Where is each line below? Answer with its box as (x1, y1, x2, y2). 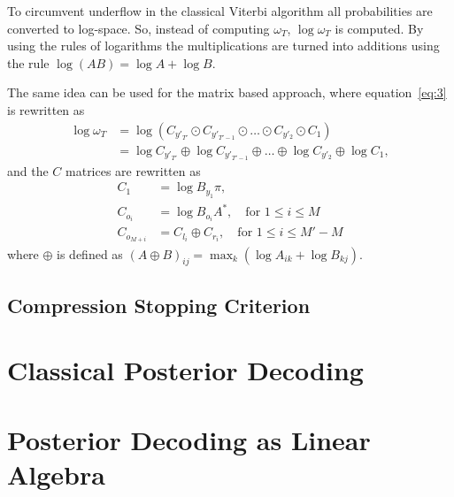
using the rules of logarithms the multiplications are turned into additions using (7, 36, 440, 55)
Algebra (7, 455, 105, 492)
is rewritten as (7, 100, 85, 119)
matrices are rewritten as (65, 161, 201, 180)
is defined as (57, 244, 123, 263)
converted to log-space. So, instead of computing (7, 19, 270, 37)
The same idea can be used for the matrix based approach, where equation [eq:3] (7, 83, 447, 102)
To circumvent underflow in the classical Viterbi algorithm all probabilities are (7, 2, 433, 19)
